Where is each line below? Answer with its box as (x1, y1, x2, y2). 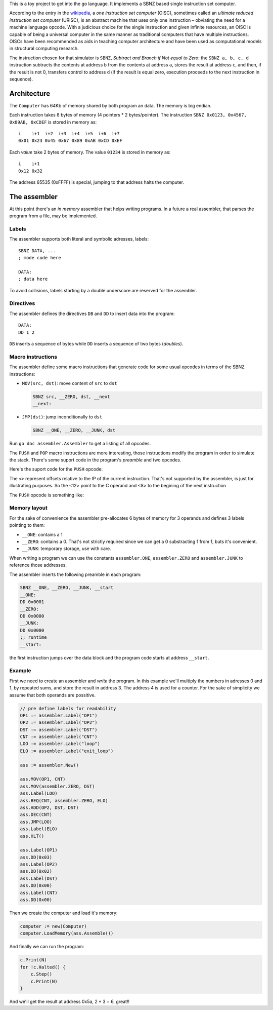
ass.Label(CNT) (20, 889, 58, 896)
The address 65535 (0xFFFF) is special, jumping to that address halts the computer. (9, 179, 185, 185)
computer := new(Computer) (20, 923, 87, 929)
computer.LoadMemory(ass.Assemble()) (20, 930, 114, 937)
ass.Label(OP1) (20, 847, 58, 853)
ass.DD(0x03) (20, 854, 53, 860)
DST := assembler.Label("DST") (20, 727, 98, 732)
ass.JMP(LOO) (20, 819, 53, 825)
